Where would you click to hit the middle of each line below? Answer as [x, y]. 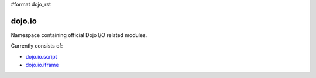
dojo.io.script [41, 56]
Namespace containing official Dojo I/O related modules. [79, 35]
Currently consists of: [37, 46]
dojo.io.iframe [42, 65]
